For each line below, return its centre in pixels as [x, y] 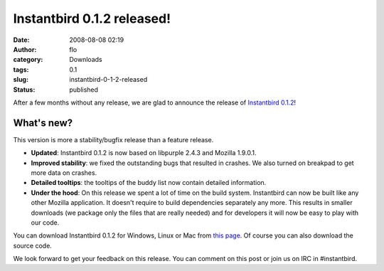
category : [28, 60]
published [84, 90]
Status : [24, 90]
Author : [25, 49]
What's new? [43, 123]
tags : [21, 69]
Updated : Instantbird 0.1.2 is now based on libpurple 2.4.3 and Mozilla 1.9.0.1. [144, 153]
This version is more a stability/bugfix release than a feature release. [113, 139]
